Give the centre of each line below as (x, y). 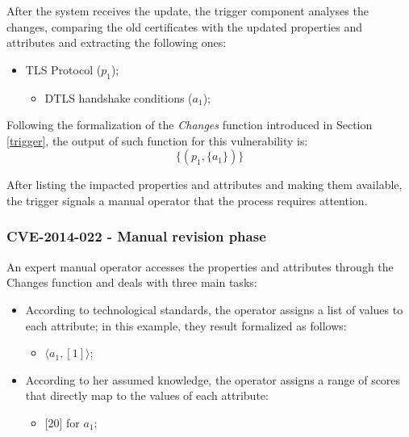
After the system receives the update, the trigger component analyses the (188, 11)
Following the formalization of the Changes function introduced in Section (190, 125)
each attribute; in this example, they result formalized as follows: (186, 325)
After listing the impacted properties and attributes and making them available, (204, 185)
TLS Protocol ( (63, 69)
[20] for (62, 422)
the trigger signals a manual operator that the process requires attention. (187, 200)
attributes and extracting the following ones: (117, 42)
